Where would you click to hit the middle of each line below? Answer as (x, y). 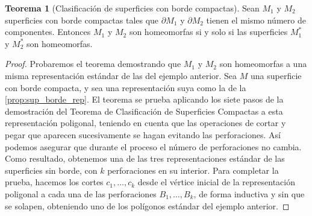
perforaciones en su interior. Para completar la (193, 170)
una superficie (276, 75)
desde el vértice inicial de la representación (217, 182)
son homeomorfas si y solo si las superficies (208, 32)
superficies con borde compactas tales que (82, 20)
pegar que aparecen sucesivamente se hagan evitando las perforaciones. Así (143, 134)
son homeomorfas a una (263, 64)
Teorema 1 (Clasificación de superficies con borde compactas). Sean (132, 8)
